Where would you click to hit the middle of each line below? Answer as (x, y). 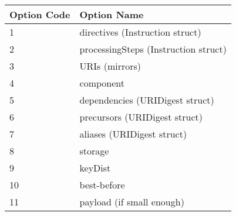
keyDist (95, 168)
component (102, 83)
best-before (102, 185)
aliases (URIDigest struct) (133, 134)
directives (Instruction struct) (140, 32)
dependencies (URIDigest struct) (147, 100)
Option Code (40, 14)
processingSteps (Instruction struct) (153, 49)
